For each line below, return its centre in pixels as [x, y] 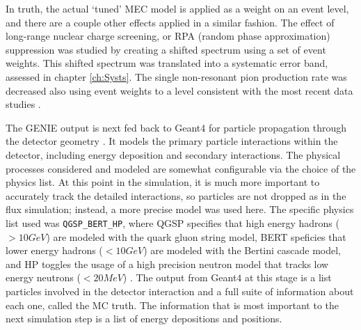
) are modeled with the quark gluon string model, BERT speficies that [196, 236]
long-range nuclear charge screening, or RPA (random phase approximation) [168, 36]
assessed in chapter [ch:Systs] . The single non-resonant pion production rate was [176, 76]
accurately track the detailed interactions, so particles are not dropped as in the [176, 195]
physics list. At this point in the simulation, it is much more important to [163, 182]
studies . [23, 104]
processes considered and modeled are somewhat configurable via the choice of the [181, 168]
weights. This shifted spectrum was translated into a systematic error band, [167, 63]
